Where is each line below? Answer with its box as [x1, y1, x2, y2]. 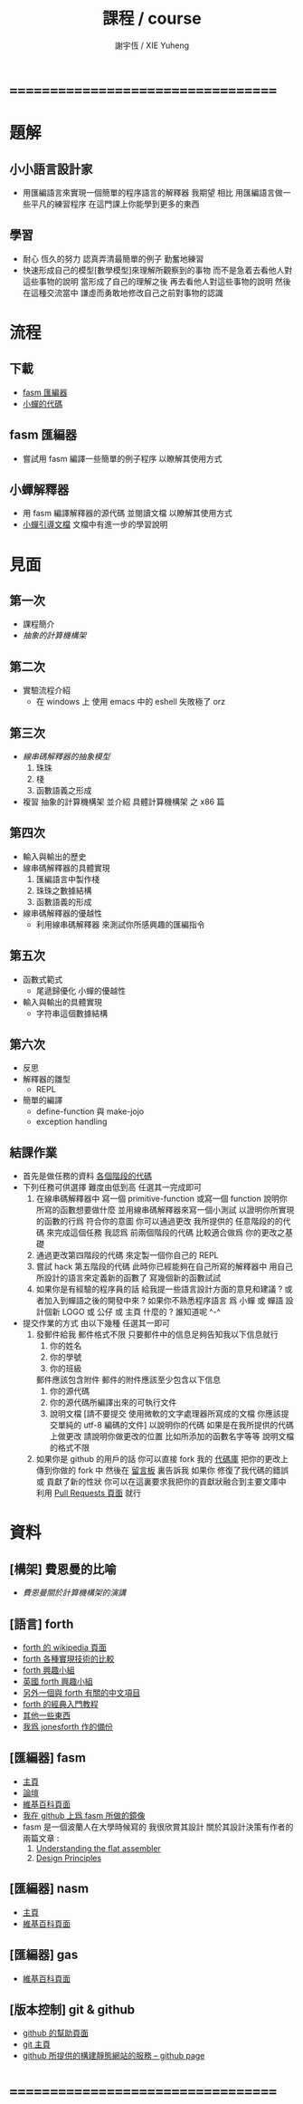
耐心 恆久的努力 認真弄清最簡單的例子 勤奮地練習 [22, 253, 204, 264]
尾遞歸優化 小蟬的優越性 [35, 985, 127, 996]
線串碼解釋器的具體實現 [22, 862, 110, 873]
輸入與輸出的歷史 [22, 850, 87, 861]
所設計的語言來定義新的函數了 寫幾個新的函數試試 [35, 1273, 222, 1283]
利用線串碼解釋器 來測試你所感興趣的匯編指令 [35, 918, 205, 929]
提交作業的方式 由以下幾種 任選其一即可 [22, 1318, 170, 1329]
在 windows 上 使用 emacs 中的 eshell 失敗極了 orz [35, 697, 226, 707]
